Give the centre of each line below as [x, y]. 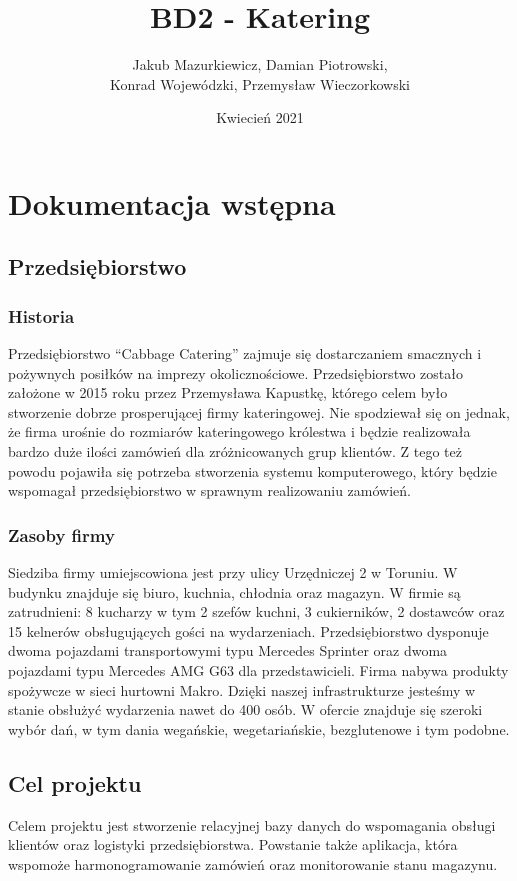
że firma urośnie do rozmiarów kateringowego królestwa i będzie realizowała [239, 431]
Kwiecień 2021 [260, 117]
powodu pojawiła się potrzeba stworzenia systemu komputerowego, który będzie [252, 470]
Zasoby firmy [61, 534]
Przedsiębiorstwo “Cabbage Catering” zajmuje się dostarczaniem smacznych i [245, 353]
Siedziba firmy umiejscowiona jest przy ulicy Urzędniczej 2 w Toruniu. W [233, 572]
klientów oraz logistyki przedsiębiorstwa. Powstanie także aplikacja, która [233, 844]
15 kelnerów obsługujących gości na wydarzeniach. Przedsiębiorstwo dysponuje [248, 630]
